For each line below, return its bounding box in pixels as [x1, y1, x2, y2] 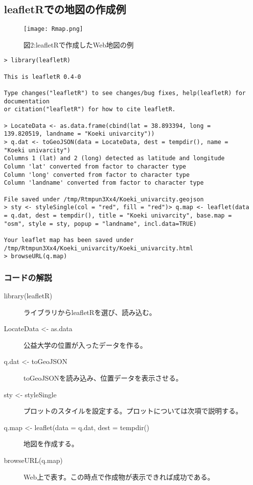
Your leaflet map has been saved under [4, 236, 134, 243]
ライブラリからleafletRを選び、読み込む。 [23, 307, 156, 317]
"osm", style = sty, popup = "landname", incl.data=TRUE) [4, 220, 197, 227]
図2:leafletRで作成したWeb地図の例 [23, 39, 134, 49]
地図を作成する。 [23, 438, 78, 449]
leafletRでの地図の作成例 [4, 1, 126, 17]
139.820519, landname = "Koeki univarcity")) [4, 130, 155, 138]
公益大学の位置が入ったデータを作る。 [23, 339, 147, 350]
